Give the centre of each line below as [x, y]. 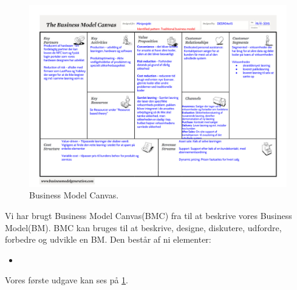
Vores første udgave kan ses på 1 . [67, 280]
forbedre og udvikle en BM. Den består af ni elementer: [108, 239]
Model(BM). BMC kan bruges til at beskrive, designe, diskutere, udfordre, [143, 227]
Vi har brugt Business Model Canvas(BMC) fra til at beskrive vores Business [148, 215]
